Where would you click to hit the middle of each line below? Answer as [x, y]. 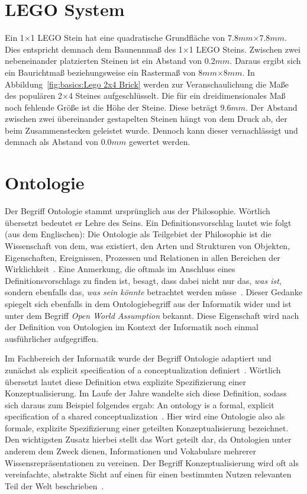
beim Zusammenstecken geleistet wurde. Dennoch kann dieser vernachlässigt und [151, 130]
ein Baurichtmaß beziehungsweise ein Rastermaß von [100, 72]
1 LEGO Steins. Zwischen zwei [245, 49]
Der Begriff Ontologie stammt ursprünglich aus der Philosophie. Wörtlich [138, 211]
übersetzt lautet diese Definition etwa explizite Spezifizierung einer [126, 381]
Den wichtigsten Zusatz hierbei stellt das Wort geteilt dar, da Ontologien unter [148, 439]
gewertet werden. [159, 142]
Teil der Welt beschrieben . [54, 485]
